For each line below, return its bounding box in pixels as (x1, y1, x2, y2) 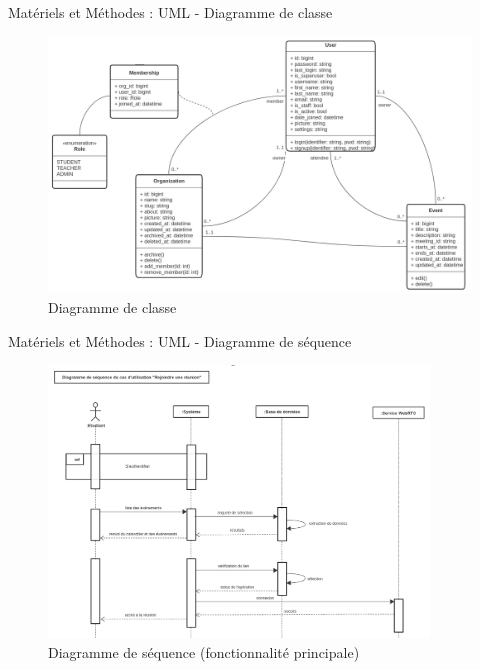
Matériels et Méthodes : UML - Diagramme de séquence (8, 330, 352, 351)
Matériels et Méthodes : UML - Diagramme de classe (8, 2, 333, 22)
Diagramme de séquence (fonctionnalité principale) (48, 641, 360, 662)
